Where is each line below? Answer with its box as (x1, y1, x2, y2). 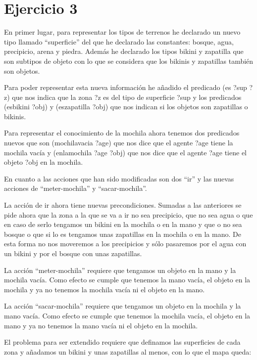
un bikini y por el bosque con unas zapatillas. (4, 248, 142, 258)
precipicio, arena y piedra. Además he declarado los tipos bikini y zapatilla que (4, 46, 244, 56)
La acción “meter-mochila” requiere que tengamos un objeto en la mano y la (4, 265, 236, 275)
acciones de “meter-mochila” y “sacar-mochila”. (4, 183, 147, 193)
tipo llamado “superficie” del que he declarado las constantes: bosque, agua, (4, 36, 234, 46)
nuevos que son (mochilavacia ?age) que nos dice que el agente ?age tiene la (4, 137, 233, 148)
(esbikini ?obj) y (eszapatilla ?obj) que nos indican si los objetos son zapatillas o (4, 101, 248, 112)
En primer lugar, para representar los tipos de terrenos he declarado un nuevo (4, 27, 241, 37)
